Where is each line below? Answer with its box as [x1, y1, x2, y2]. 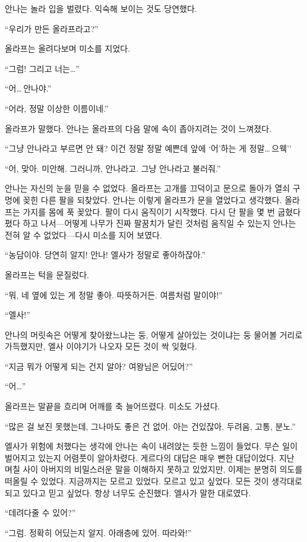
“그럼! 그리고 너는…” [5, 62, 80, 74]
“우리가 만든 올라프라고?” [5, 22, 99, 34]
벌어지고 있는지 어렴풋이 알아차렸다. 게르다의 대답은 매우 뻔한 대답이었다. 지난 [5, 451, 295, 464]
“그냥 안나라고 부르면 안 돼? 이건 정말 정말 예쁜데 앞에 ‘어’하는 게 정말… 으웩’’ [5, 142, 292, 155]
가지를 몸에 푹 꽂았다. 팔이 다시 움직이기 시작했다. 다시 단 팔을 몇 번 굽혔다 [23, 205, 301, 218]
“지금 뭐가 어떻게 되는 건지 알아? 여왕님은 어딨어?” [5, 360, 193, 372]
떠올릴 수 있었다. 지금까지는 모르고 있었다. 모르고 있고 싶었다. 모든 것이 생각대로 [5, 475, 302, 487]
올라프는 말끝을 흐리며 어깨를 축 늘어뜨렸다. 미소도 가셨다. [5, 400, 220, 412]
